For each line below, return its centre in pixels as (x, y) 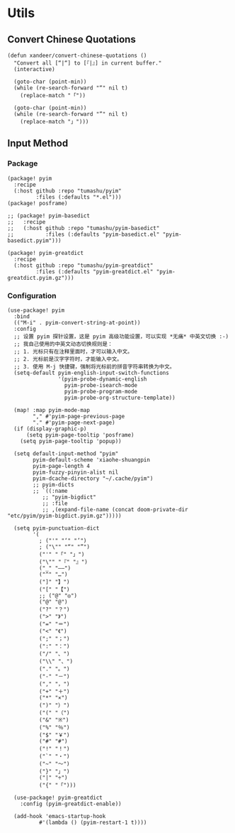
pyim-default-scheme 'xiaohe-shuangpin (92, 459)
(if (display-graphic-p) (50, 429)
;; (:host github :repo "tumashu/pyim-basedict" (84, 228)
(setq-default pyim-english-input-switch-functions (92, 373)
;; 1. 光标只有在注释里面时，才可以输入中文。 (73, 352)
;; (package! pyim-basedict (49, 216)
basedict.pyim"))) (34, 240)
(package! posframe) (38, 203)
